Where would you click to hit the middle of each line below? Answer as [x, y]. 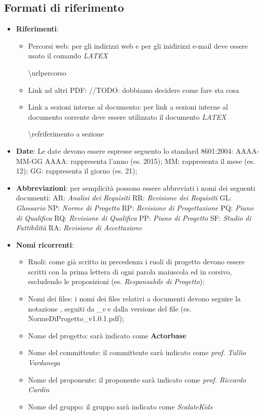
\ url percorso [47, 72]
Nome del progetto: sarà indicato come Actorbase [107, 335]
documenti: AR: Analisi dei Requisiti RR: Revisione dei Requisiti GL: [124, 198]
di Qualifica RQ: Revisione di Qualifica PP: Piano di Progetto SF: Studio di [134, 217]
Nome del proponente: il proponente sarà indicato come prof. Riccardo [137, 379]
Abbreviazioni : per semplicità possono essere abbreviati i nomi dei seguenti [136, 187]
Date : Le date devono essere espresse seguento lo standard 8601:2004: [125, 150]
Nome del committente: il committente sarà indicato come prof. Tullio [137, 352]
